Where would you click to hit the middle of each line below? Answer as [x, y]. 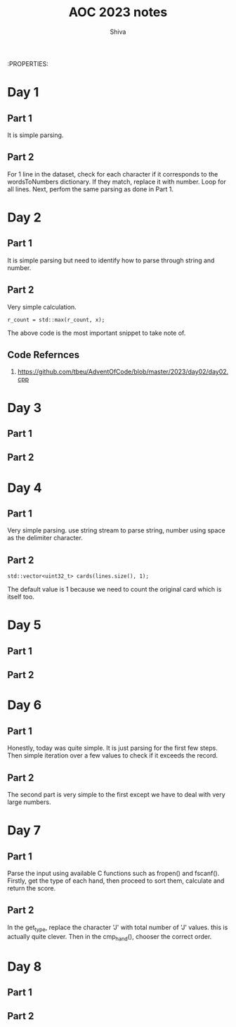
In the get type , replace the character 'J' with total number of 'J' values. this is [118, 928]
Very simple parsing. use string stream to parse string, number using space [117, 530]
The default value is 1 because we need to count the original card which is [114, 589]
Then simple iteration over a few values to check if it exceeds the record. [113, 755]
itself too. [21, 597]
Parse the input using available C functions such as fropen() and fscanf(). [113, 873]
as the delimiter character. [45, 538]
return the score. [32, 888]
